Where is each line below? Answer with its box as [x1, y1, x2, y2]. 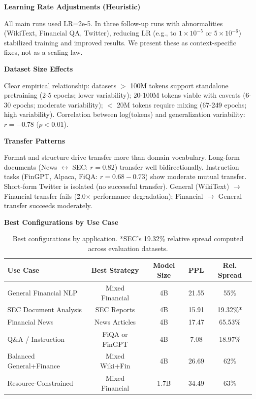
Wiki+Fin [100, 361, 130, 371]
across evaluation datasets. [88, 243, 168, 253]
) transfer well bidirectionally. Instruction [114, 161, 239, 172]
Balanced [7, 351, 35, 361]
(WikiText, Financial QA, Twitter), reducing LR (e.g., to [4, 28, 177, 38]
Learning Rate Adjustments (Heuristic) [4, 1, 141, 11]
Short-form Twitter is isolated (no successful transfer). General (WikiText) [4, 181, 229, 191]
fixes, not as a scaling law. [4, 47, 83, 57]
